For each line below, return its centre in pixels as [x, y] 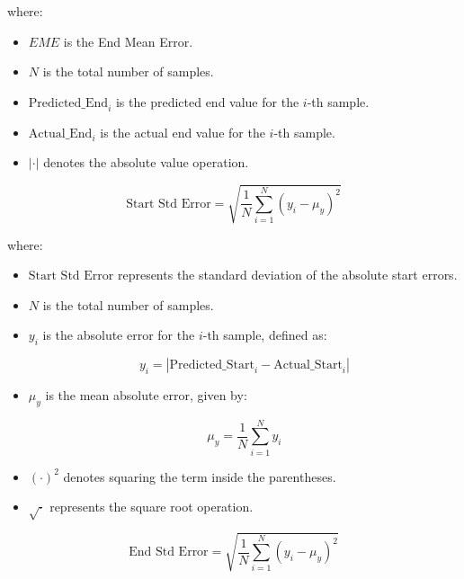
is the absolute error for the [119, 335]
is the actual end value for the [183, 132]
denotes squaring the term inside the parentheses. [200, 476]
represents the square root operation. [152, 507]
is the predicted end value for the [207, 101]
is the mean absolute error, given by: [146, 394]
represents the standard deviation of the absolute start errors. [287, 275]
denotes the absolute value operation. [146, 162]
